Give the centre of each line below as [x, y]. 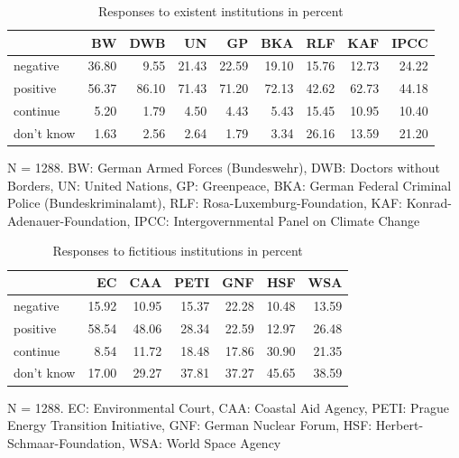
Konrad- [429, 203]
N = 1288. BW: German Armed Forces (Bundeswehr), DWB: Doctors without [224, 168]
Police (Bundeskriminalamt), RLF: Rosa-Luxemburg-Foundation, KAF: [205, 203]
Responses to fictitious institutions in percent [178, 251]
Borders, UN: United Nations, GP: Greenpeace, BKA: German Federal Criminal [229, 185]
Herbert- [399, 425]
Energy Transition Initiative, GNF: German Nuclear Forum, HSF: [190, 425]
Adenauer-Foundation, [69, 220]
